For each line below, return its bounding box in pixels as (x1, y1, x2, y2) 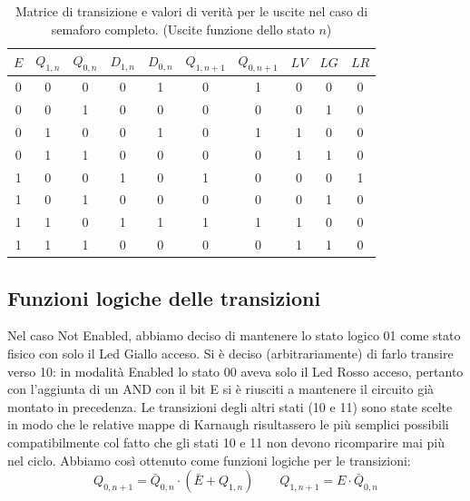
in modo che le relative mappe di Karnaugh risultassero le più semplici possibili (7, 415, 449, 434)
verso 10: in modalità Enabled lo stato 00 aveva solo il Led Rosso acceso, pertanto (7, 361, 464, 380)
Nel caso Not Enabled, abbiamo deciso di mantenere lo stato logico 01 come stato (7, 326, 461, 345)
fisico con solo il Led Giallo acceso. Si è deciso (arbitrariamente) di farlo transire (7, 344, 454, 363)
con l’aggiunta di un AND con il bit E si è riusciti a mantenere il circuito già (7, 379, 435, 398)
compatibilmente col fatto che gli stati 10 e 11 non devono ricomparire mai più (7, 433, 446, 451)
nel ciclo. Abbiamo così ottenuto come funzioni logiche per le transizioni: (7, 450, 411, 469)
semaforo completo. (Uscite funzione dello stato (51, 19, 315, 38)
